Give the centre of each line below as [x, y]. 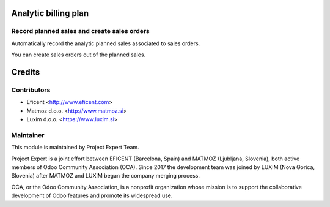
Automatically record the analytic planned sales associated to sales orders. [106, 43]
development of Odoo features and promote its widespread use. [92, 195]
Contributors [31, 90]
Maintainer [28, 135]
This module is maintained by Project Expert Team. [75, 148]
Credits [26, 72]
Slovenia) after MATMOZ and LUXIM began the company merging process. [105, 176]
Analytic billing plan [50, 13]
